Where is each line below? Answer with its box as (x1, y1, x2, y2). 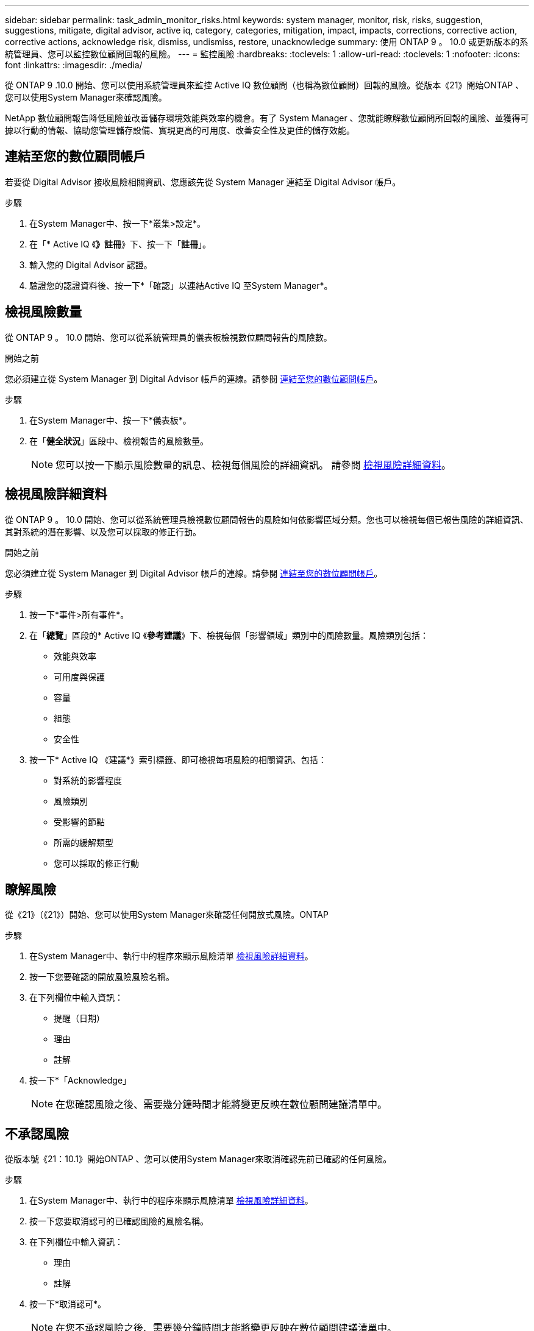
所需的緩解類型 (54, 837, 113, 848)
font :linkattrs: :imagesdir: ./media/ (5, 60, 143, 70)
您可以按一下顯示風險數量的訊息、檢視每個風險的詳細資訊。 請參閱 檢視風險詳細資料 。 (55, 458, 452, 471)
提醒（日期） (54, 1013, 105, 1024)
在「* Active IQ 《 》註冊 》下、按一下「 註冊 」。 (29, 238, 212, 249)
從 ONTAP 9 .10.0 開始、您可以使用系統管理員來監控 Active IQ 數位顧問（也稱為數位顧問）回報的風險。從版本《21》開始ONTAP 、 (5, 80, 524, 90)
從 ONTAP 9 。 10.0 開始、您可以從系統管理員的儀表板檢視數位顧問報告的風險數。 (5, 332, 332, 343)
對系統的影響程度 (54, 775, 122, 786)
